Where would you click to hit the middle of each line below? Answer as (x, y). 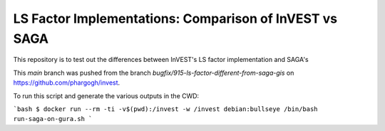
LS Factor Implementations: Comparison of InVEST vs (175, 19)
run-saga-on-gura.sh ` (53, 119)
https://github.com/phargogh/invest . (67, 83)
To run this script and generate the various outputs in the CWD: (106, 95)
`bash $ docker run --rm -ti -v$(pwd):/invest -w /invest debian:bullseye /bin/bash (165, 109)
